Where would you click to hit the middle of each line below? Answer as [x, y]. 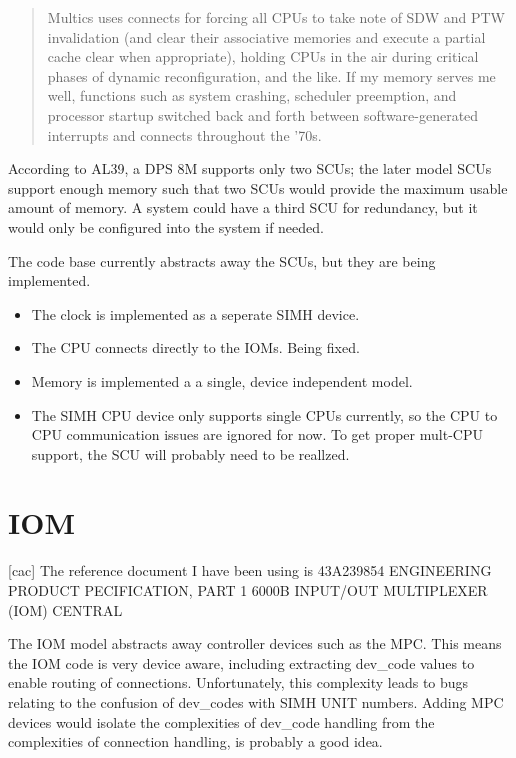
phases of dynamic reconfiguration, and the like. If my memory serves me [271, 75]
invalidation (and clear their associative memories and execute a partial [266, 36]
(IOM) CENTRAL [65, 609]
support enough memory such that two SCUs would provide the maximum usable [258, 187]
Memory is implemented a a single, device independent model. [222, 380]
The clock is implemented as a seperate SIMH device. [195, 313]
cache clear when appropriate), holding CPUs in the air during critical [263, 56]
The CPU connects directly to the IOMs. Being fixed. [195, 347]
